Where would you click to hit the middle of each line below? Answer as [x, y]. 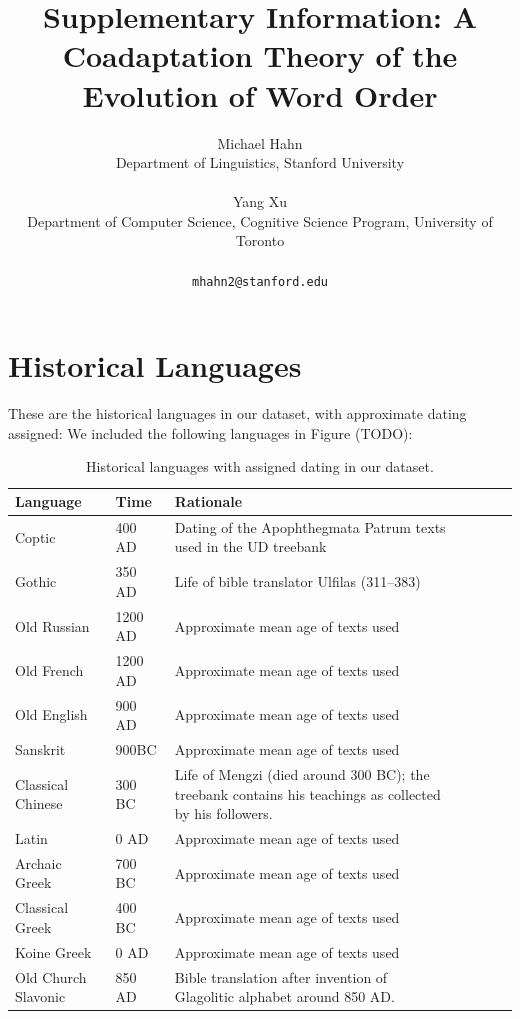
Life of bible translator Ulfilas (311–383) [297, 581]
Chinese [39, 803]
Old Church [51, 976]
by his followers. [223, 813]
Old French [49, 669]
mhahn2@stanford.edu [260, 281]
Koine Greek [53, 951]
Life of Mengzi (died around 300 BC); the [302, 773]
